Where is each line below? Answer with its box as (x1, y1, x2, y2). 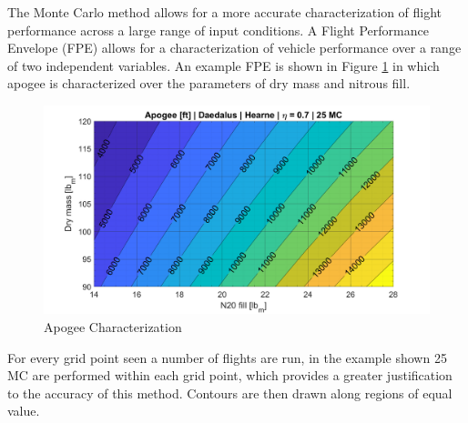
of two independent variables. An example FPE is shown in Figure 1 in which (7, 55, 440, 75)
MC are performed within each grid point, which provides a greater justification (7, 366, 453, 385)
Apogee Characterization (44, 317, 182, 336)
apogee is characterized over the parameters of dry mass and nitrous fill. (7, 74, 411, 93)
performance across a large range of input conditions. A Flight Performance (7, 20, 429, 39)
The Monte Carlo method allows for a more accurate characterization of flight (7, 3, 443, 21)
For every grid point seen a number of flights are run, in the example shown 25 (7, 347, 447, 367)
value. (7, 401, 40, 420)
